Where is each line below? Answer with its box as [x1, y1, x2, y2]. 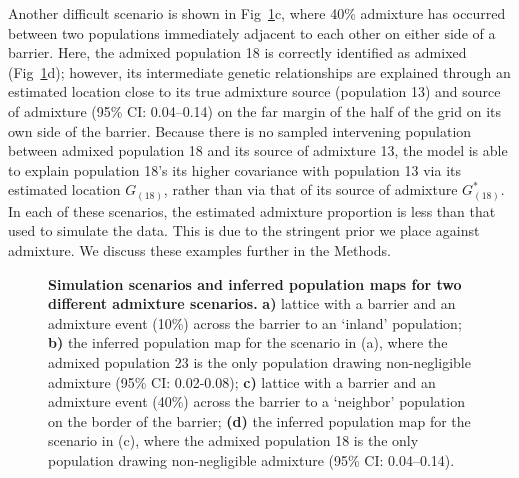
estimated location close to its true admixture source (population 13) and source [8, 81, 501, 102]
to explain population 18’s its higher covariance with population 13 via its [8, 159, 462, 180]
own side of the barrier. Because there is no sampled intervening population [8, 120, 472, 141]
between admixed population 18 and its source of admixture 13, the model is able [8, 140, 508, 161]
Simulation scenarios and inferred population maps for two [48, 273, 462, 294]
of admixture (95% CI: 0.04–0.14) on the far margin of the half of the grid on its [8, 100, 501, 121]
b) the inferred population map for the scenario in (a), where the [48, 332, 448, 353]
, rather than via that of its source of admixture [163, 179, 458, 200]
